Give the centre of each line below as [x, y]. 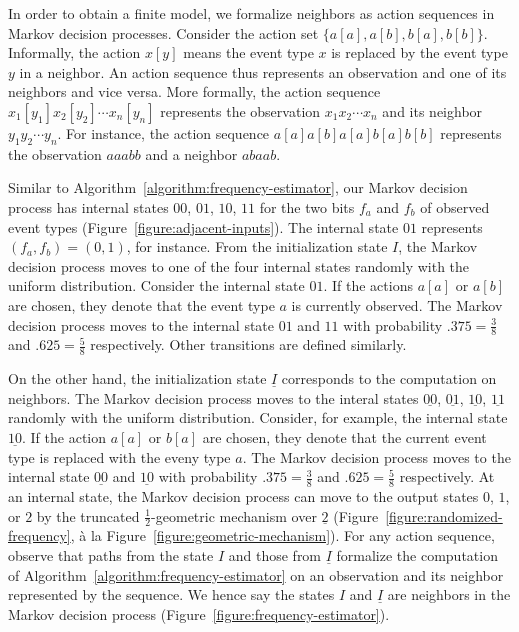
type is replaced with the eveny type [119, 456]
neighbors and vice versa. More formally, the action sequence [194, 91]
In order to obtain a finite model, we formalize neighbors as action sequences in [251, 13]
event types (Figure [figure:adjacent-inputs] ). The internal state [203, 226]
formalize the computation [417, 554]
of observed [455, 206]
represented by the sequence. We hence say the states [171, 594]
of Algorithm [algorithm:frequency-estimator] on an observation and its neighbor [256, 574]
